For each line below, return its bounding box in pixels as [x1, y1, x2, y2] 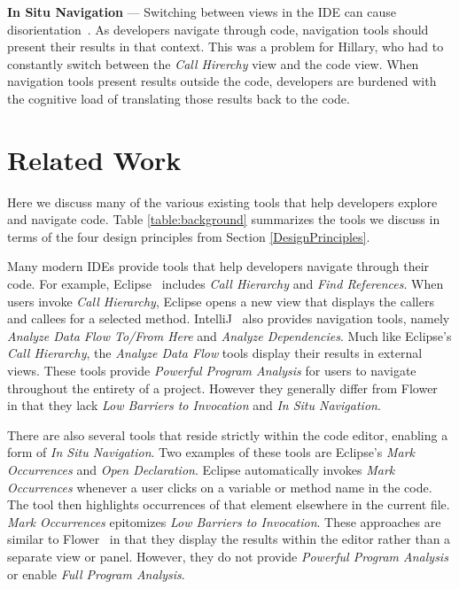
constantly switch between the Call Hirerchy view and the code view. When [7, 54, 419, 73]
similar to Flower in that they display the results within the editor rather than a [7, 530, 451, 548]
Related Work [7, 141, 182, 177]
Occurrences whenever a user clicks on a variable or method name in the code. [7, 477, 432, 496]
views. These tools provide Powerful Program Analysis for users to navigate [7, 361, 416, 380]
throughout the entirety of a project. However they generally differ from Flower [7, 378, 438, 397]
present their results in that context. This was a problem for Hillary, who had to [7, 37, 444, 56]
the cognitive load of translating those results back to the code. [7, 89, 350, 107]
